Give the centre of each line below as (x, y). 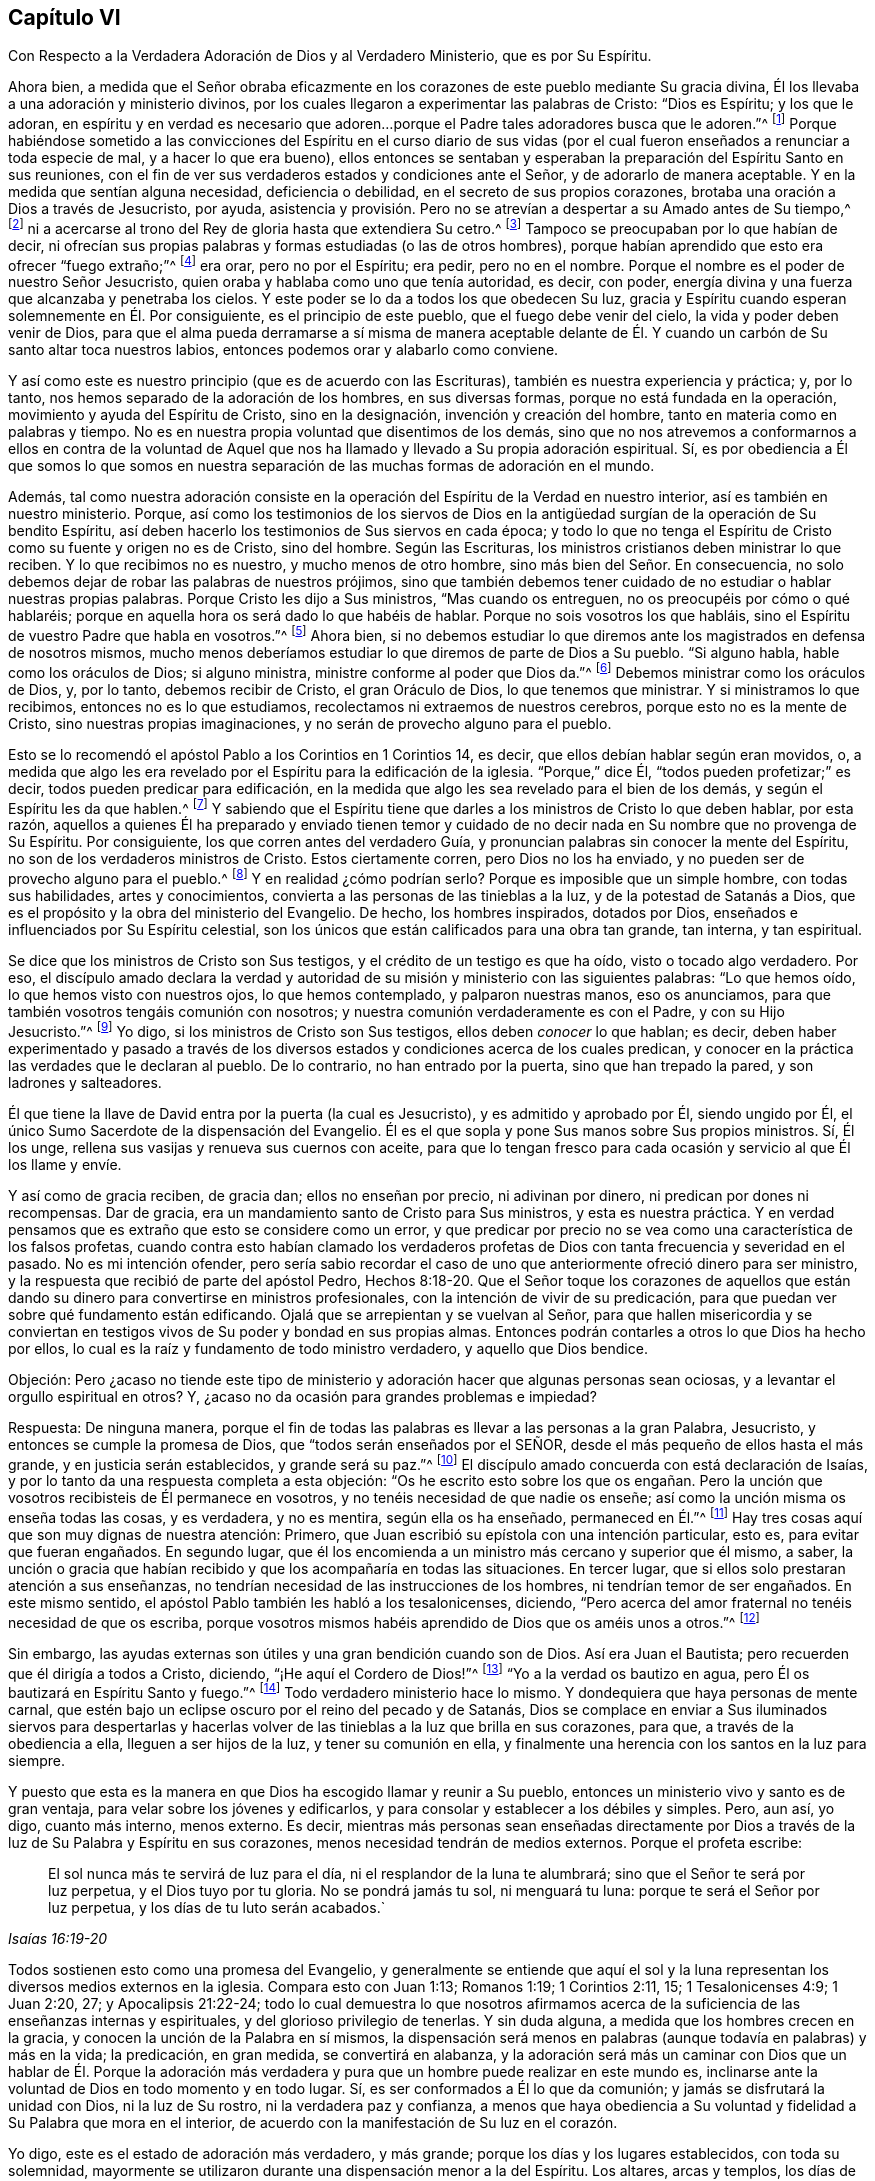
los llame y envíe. (65, 1164)
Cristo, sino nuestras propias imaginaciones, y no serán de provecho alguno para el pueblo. (310, 723)
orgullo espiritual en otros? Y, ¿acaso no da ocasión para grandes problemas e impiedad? (302, 1396)
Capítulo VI (64, 17)
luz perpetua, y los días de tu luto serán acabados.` (217, 1907)
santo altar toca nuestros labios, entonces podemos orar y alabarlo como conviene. (283, 350)
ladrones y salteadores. (85, 1082)
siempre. (37, 1760)
